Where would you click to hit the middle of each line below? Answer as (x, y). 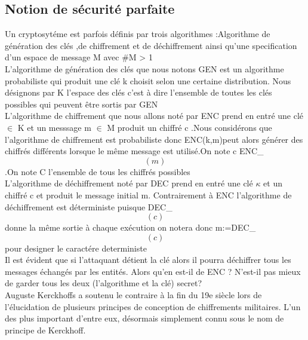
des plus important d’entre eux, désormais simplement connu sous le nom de (144, 318)
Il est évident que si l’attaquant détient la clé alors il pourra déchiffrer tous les (148, 260)
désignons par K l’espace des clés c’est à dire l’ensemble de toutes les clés (138, 92)
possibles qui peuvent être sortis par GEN (81, 104)
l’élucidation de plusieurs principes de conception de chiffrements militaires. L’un (153, 306)
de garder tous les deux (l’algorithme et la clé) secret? (104, 283)
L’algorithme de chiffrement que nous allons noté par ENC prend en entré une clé (154, 116)
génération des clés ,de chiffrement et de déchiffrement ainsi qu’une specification (151, 45)
